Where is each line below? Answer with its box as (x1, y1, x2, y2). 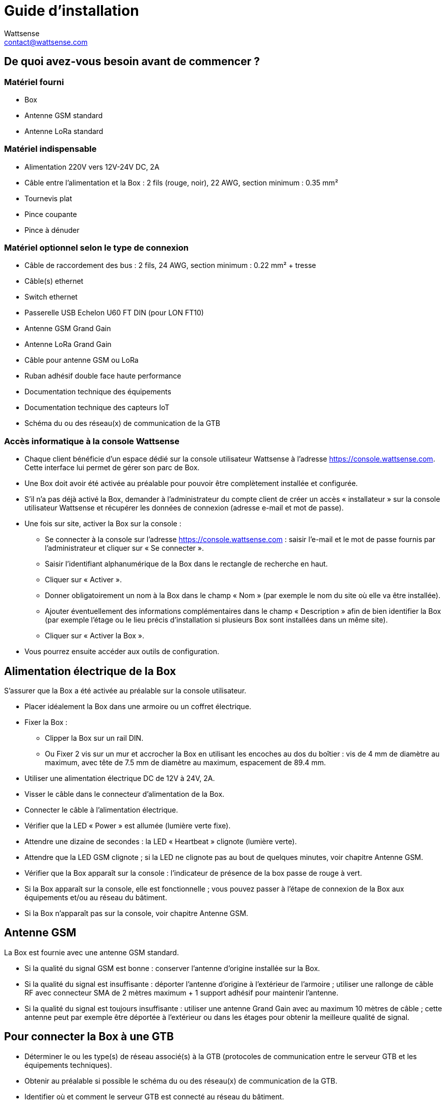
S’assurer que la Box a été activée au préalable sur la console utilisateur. (4, 686, 247, 695)
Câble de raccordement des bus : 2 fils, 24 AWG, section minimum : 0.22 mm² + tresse (24, 261, 316, 270)
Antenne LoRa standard (24, 126, 103, 136)
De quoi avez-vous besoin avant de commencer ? (4, 55, 260, 68)
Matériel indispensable (4, 144, 97, 154)
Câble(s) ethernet (24, 277, 84, 286)
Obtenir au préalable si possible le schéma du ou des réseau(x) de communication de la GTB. (24, 1076, 337, 1085)
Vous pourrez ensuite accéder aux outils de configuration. (24, 647, 219, 656)
